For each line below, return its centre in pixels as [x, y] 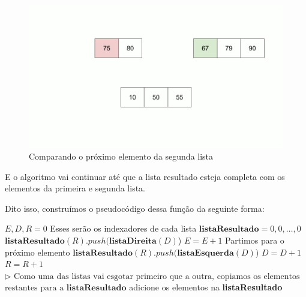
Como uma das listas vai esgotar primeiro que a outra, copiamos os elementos [157, 276]
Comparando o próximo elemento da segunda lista [121, 156]
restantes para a [34, 288]
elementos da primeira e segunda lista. [75, 188]
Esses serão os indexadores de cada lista [123, 228]
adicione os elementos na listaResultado [206, 287]
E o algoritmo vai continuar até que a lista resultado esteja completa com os [145, 176]
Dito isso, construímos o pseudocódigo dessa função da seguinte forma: [135, 208]
